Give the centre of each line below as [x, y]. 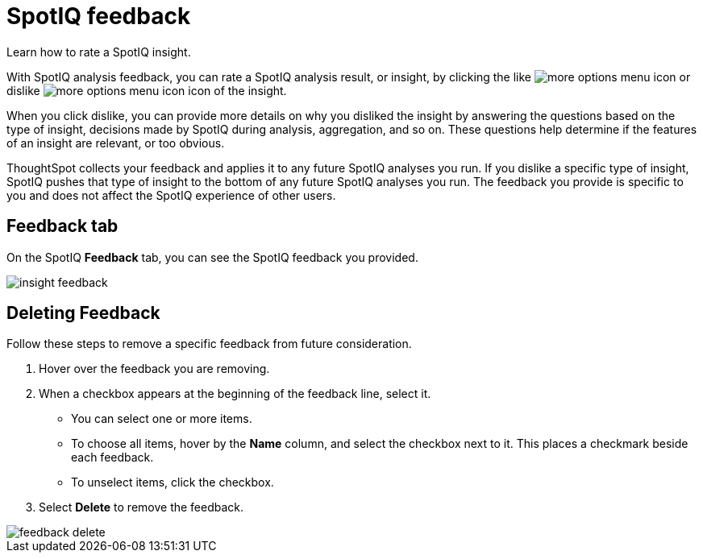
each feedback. [112, 458]
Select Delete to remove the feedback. [141, 507]
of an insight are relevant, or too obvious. [116, 143]
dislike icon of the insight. [147, 90]
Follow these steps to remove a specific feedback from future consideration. [209, 344]
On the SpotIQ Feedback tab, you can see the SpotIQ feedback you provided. [212, 257]
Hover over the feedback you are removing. [154, 369]
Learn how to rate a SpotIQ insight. [99, 52]
